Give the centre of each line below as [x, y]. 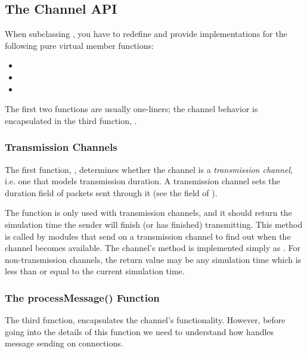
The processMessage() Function [82, 297]
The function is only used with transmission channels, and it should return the [148, 213]
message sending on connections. [64, 343]
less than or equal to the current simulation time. [95, 271]
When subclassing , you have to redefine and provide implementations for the [146, 34]
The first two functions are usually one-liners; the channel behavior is [131, 109]
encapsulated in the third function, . [71, 120]
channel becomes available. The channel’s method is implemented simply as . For [153, 248]
